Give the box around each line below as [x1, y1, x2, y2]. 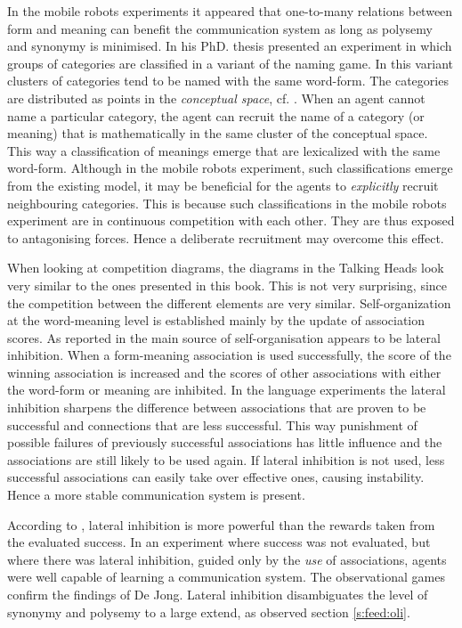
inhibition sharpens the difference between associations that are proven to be [7, 398, 426, 417]
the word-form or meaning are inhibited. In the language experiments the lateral [7, 380, 446, 399]
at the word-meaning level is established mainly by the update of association [7, 311, 426, 330]
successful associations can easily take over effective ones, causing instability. [7, 468, 425, 486]
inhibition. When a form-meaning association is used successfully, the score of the [7, 346, 451, 364]
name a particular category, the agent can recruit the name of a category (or [7, 106, 425, 125]
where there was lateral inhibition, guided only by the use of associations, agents [7, 550, 447, 568]
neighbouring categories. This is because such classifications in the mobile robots [7, 193, 447, 212]
